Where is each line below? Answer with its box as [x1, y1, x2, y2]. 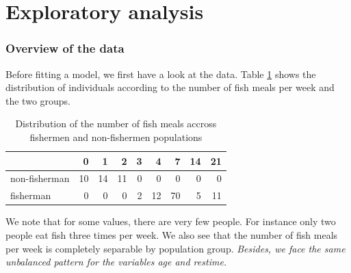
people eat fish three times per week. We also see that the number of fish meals [5, 227, 338, 242]
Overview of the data [5, 40, 125, 57]
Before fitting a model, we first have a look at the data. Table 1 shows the [5, 66, 316, 81]
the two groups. [5, 93, 71, 107]
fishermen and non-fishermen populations [29, 129, 203, 144]
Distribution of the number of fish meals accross [15, 116, 217, 131]
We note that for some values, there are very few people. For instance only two [5, 214, 336, 229]
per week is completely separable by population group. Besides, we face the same [5, 241, 346, 255]
